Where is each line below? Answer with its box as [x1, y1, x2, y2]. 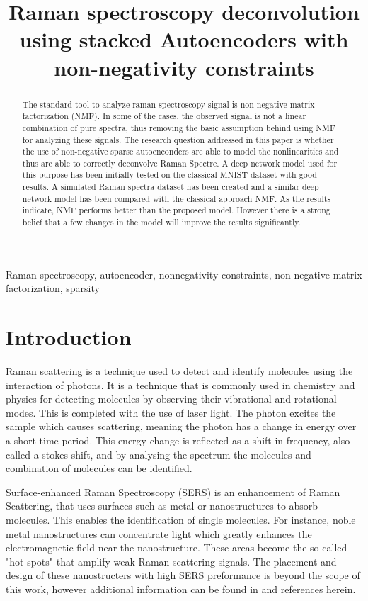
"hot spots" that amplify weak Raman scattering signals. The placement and [6, 554, 337, 568]
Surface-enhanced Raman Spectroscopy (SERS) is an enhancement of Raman [6, 484, 340, 499]
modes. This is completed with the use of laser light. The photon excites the [6, 405, 336, 420]
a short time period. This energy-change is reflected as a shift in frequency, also [6, 433, 350, 448]
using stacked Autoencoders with [19, 25, 349, 54]
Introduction [6, 322, 132, 352]
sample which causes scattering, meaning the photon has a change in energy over [6, 419, 357, 434]
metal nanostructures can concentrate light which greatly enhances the [6, 526, 312, 541]
